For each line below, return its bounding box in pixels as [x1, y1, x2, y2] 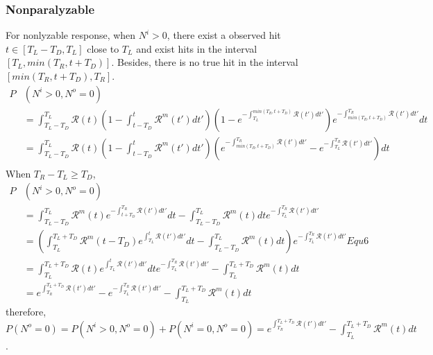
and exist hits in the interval [136, 41, 257, 55]
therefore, [6, 304, 46, 319]
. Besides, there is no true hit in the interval [111, 55, 298, 69]
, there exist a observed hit [167, 28, 281, 42]
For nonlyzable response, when [6, 28, 136, 42]
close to [87, 41, 119, 55]
